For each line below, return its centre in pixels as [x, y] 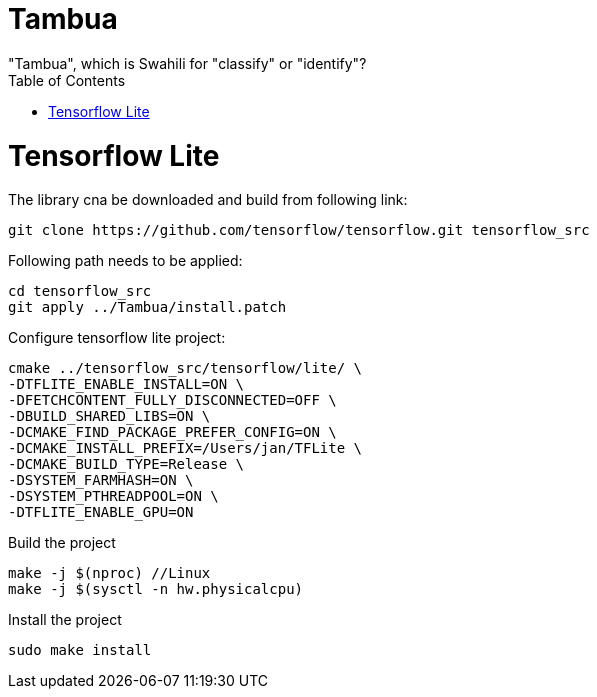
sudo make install [80, 650]
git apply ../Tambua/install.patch [147, 307]
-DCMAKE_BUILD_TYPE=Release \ [126, 464]
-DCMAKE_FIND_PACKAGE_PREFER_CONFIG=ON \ [172, 432]
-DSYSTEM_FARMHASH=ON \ [101, 480]
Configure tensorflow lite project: [117, 338]
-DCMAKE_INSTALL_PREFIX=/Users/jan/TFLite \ [185, 448]
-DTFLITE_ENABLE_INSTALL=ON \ [126, 384]
